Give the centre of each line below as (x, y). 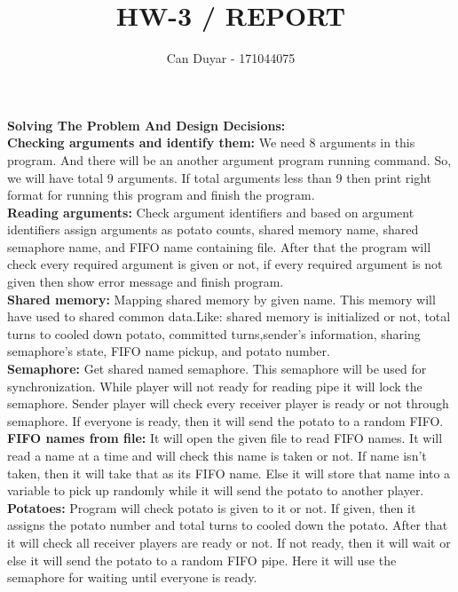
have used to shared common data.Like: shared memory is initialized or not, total (229, 316)
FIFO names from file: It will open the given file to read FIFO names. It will (225, 438)
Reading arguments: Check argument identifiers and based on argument (211, 212)
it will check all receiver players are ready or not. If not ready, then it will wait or (229, 542)
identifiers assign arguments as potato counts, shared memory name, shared (213, 229)
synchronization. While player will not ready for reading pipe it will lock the (215, 386)
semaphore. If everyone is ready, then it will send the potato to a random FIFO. (225, 420)
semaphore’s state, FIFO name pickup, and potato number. (169, 351)
